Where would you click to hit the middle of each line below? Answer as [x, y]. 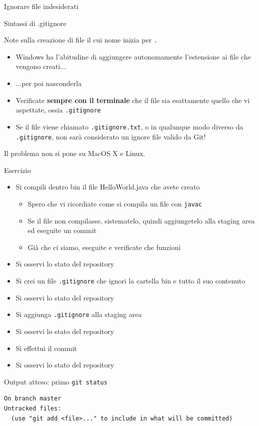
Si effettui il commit [46, 348]
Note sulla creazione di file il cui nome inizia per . [81, 40]
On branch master [33, 399]
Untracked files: [33, 408]
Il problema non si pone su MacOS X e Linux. [75, 153]
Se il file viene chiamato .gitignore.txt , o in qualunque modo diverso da [129, 126]
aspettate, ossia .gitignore [58, 110]
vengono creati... [41, 66]
